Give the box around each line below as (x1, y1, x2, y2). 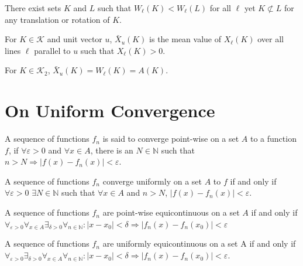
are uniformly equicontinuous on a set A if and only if (102, 237, 296, 250)
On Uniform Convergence (5, 98, 215, 122)
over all (257, 33, 284, 45)
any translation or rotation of (5, 13, 110, 25)
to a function (250, 132, 297, 145)
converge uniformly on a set (102, 175, 202, 187)
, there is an (90, 144, 133, 156)
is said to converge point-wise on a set (102, 132, 239, 145)
